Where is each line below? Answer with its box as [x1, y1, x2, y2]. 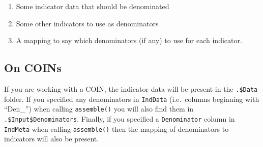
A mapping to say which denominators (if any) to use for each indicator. [16, 35, 242, 46]
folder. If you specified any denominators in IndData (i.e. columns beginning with [4, 93, 259, 104]
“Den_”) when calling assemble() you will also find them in [4, 103, 194, 114]
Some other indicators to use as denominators [16, 18, 159, 28]
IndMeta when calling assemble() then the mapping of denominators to [4, 123, 229, 134]
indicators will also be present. [4, 133, 99, 144]
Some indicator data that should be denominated [16, 1, 169, 11]
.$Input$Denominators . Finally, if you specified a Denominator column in [4, 113, 235, 124]
